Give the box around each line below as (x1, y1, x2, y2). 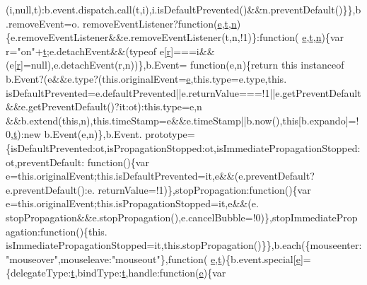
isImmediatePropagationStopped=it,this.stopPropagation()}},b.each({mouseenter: (6, 238, 362, 252)
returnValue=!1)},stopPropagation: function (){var (98, 182, 311, 197)
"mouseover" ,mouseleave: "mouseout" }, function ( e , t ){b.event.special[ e (6, 251, 301, 266)
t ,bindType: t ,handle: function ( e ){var (71, 265, 226, 280)
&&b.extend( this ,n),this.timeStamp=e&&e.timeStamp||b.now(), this (6, 112, 299, 127)
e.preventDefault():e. (6, 182, 95, 197)
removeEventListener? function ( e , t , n (83, 16, 237, 30)
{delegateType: (6, 265, 71, 280)
